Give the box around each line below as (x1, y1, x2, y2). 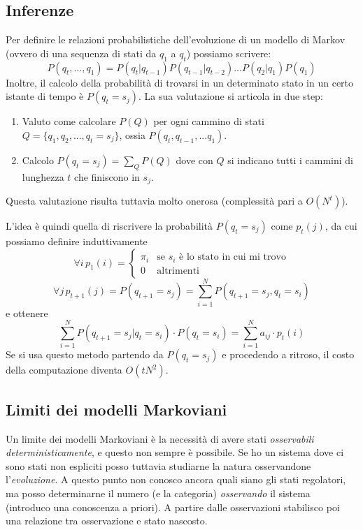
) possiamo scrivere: (186, 45, 271, 60)
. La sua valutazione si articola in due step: (138, 89, 323, 103)
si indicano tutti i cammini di (227, 152, 353, 167)
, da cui (325, 219, 357, 233)
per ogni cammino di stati (153, 114, 264, 128)
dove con (176, 152, 213, 167)
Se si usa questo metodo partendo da (6, 347, 164, 362)
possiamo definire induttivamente (6, 234, 148, 249)
